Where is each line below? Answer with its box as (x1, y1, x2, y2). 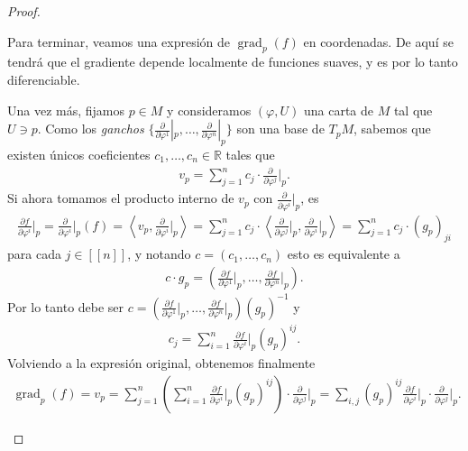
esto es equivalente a (287, 244, 400, 263)
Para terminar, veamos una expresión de (7, 32, 231, 51)
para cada (7, 244, 61, 263)
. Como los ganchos (37, 119, 144, 138)
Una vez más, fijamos (7, 100, 125, 119)
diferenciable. (7, 69, 80, 88)
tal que (393, 100, 433, 119)
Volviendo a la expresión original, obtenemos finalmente (7, 354, 316, 373)
